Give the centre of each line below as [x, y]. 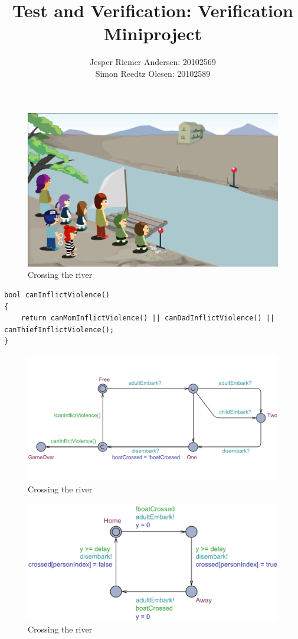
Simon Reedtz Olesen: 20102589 [153, 73]
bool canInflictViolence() [57, 295]
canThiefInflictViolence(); [59, 330]
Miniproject [153, 33]
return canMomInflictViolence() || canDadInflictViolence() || [148, 318]
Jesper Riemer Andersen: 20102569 [153, 62]
